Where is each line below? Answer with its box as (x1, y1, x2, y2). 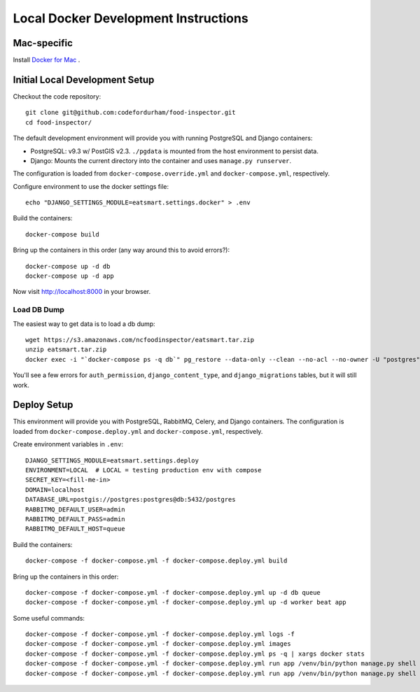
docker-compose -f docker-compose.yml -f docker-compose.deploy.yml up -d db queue (25, 588, 321, 596)
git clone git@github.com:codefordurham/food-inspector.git (25, 108, 236, 117)
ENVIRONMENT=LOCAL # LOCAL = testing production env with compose (25, 466, 262, 474)
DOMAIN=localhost (25, 486, 85, 493)
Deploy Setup (13, 399, 73, 411)
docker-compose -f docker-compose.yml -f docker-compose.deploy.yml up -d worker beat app (25, 598, 346, 607)
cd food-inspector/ (25, 118, 92, 126)
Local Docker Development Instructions (13, 10, 248, 26)
